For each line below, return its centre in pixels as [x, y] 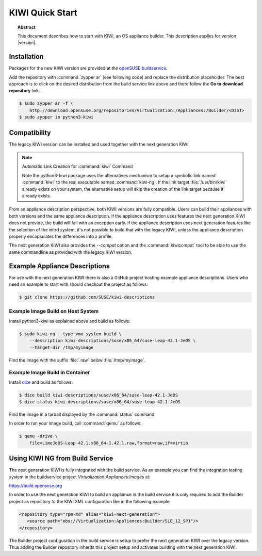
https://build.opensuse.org [36, 486]
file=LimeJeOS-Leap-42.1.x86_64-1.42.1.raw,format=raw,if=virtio [109, 443]
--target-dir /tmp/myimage [62, 347]
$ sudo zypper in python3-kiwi [57, 117]
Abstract [27, 27]
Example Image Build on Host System [54, 311]
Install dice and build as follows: [41, 382]
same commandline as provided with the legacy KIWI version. [71, 252]
